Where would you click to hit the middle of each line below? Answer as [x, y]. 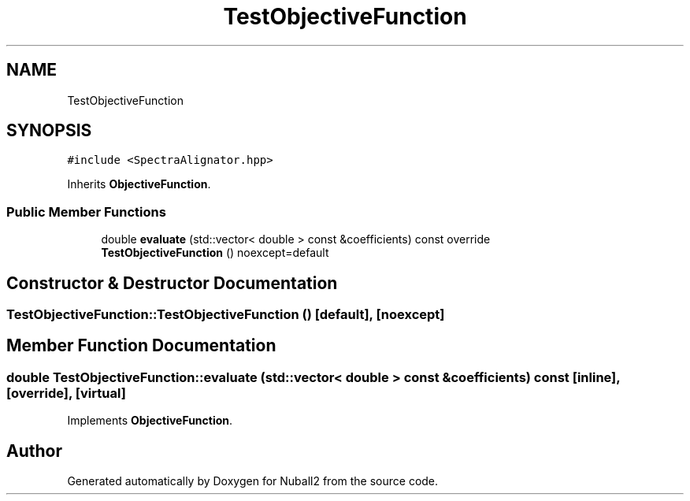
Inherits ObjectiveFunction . [139, 184]
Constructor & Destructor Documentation [172, 283]
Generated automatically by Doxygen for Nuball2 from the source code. [253, 481]
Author [34, 451]
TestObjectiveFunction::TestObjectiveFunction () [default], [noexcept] [226, 315]
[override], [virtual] [66, 393]
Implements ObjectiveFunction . [150, 421]
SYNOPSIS [49, 131]
